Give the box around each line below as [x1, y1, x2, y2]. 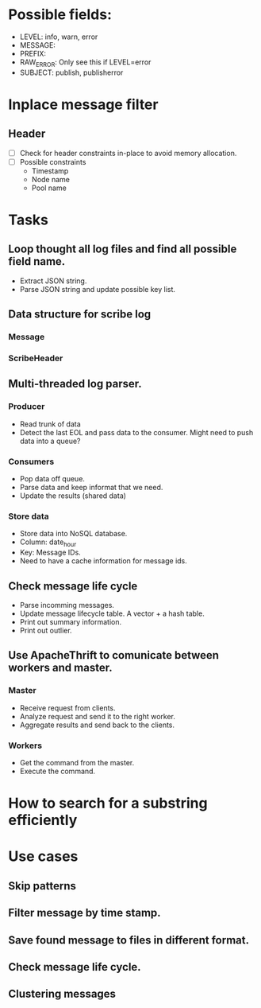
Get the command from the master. [19, 757, 135, 767]
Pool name [31, 183, 67, 193]
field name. [8, 255, 66, 268]
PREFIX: [19, 49, 46, 58]
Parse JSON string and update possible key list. [19, 284, 176, 294]
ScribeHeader [8, 352, 63, 364]
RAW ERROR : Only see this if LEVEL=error [19, 57, 152, 68]
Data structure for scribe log [8, 308, 152, 321]
